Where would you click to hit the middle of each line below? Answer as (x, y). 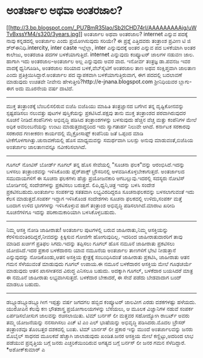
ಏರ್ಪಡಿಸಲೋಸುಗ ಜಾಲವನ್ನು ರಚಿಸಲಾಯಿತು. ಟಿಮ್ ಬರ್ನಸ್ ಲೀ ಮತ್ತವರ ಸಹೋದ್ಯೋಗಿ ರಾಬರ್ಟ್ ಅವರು (98, 315)
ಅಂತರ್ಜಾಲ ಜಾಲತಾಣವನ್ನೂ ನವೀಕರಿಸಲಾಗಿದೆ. (46, 147)
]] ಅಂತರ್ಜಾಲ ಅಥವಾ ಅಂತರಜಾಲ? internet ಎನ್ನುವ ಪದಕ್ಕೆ (133, 34)
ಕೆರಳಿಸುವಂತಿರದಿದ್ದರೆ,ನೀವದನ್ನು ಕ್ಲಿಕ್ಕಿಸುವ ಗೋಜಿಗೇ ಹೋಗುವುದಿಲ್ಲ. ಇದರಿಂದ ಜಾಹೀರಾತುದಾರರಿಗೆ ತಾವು (95, 237)
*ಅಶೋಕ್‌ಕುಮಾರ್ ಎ (26, 349)
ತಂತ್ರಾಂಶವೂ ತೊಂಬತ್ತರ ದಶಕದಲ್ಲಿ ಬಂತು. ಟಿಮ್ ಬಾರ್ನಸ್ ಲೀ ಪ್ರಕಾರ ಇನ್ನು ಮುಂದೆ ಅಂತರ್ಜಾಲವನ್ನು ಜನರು (100, 329)
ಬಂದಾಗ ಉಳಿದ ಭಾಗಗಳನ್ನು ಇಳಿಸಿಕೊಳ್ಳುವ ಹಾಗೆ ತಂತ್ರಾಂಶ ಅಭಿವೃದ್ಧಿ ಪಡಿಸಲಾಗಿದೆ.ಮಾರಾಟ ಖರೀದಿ (91, 205)
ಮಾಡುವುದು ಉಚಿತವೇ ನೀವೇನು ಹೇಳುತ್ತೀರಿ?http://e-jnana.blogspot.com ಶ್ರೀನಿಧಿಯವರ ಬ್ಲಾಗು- (99, 82)
